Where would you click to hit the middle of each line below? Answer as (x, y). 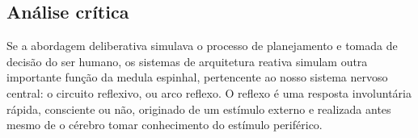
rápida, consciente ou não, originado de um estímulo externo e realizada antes (199, 109)
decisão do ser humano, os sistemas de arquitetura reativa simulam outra (187, 61)
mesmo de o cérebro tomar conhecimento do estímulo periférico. (165, 125)
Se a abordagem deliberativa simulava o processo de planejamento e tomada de (202, 46)
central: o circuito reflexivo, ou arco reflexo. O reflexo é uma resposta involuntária (209, 92)
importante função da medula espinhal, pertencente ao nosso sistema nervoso (197, 77)
